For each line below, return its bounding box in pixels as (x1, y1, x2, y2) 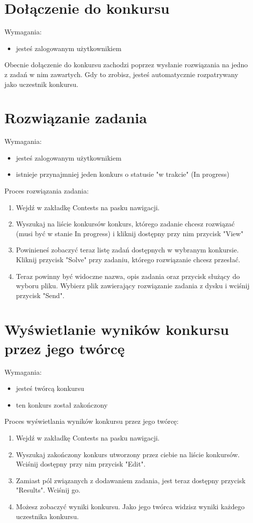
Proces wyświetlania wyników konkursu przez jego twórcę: (4, 416, 179, 426)
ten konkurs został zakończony (16, 399, 108, 410)
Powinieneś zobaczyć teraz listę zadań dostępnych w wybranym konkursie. (16, 245, 239, 255)
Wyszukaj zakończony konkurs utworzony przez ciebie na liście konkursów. (16, 449, 240, 459)
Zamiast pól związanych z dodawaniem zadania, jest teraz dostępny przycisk (16, 475, 246, 485)
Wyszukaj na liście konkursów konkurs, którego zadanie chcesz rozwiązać (16, 219, 235, 229)
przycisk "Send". (16, 290, 65, 300)
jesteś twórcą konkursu (16, 383, 84, 393)
